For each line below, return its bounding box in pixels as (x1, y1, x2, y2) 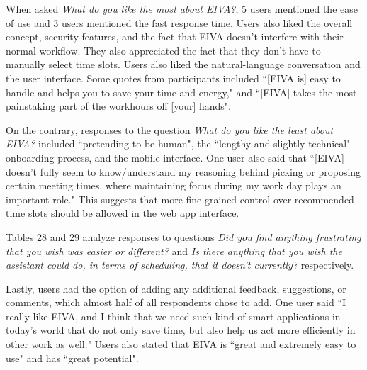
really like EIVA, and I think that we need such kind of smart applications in (6, 308, 341, 323)
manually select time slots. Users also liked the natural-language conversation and (6, 57, 361, 72)
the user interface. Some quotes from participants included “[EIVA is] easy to (6, 70, 341, 85)
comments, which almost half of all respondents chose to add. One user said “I (6, 295, 346, 310)
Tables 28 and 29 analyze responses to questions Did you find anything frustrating (6, 229, 361, 244)
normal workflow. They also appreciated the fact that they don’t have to (6, 43, 321, 57)
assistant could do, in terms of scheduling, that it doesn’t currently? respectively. (6, 257, 354, 272)
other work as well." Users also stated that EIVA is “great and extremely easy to (6, 337, 356, 352)
